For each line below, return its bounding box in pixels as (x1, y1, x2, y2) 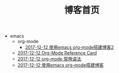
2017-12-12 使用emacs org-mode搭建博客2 (25, 44, 114, 50)
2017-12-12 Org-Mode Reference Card (17, 50, 97, 56)
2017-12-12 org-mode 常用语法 (17, 56, 81, 62)
